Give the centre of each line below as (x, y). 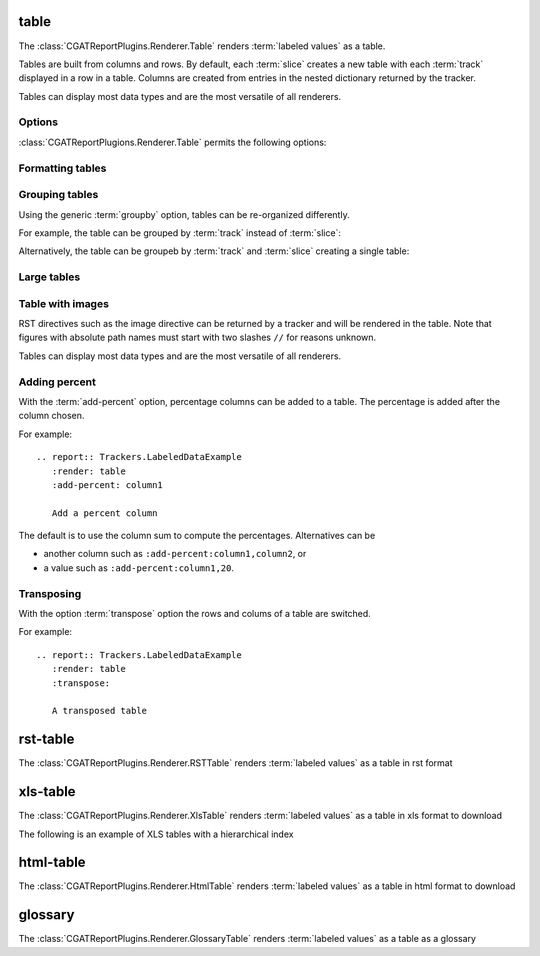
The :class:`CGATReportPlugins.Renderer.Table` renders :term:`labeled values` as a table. (202, 46)
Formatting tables (62, 168)
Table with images (64, 303)
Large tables (49, 277)
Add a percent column (104, 513)
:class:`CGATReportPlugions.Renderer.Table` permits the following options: (172, 142)
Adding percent (57, 382)
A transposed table (99, 711)
